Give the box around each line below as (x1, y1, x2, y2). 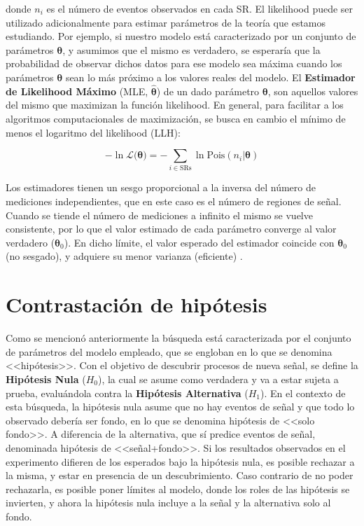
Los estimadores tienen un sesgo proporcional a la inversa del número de (6, 180, 316, 195)
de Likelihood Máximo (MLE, (6, 83, 148, 98)
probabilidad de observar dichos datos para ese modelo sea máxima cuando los (6, 56, 342, 71)
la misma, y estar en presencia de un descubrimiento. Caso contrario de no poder (6, 468, 353, 483)
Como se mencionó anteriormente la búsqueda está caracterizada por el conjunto (6, 331, 351, 345)
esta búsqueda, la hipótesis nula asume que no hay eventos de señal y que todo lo (6, 399, 355, 414)
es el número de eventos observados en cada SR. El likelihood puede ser (46, 1, 353, 15)
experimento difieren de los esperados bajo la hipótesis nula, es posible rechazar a (6, 454, 355, 469)
